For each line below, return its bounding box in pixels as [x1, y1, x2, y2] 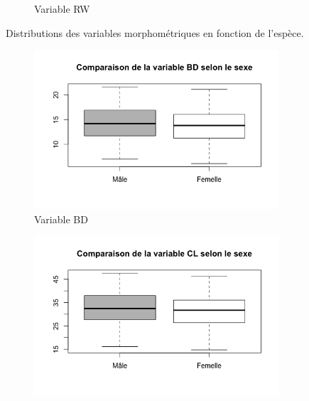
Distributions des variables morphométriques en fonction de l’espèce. [6, 25, 304, 40]
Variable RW [34, 1, 90, 16]
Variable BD [34, 211, 88, 226]
